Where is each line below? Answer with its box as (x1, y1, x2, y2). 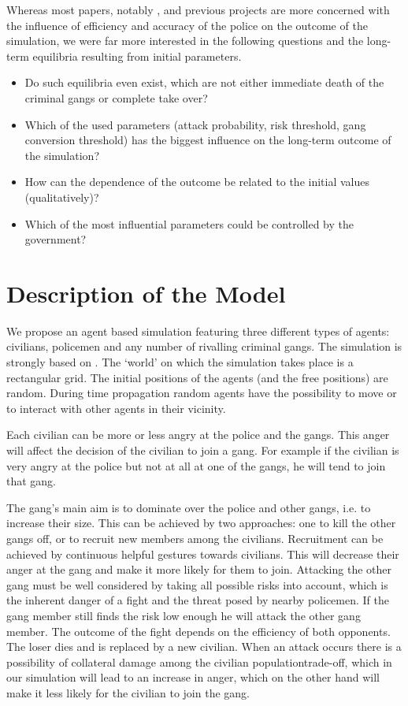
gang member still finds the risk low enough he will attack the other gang (6, 607, 361, 623)
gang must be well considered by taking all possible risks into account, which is (6, 576, 388, 593)
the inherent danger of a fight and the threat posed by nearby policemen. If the (6, 592, 389, 608)
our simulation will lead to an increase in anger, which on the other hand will (6, 669, 380, 686)
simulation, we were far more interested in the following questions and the (6, 32, 364, 49)
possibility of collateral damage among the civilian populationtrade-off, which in (6, 653, 392, 670)
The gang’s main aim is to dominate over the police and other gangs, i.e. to (6, 499, 371, 515)
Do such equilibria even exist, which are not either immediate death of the (24, 74, 384, 91)
